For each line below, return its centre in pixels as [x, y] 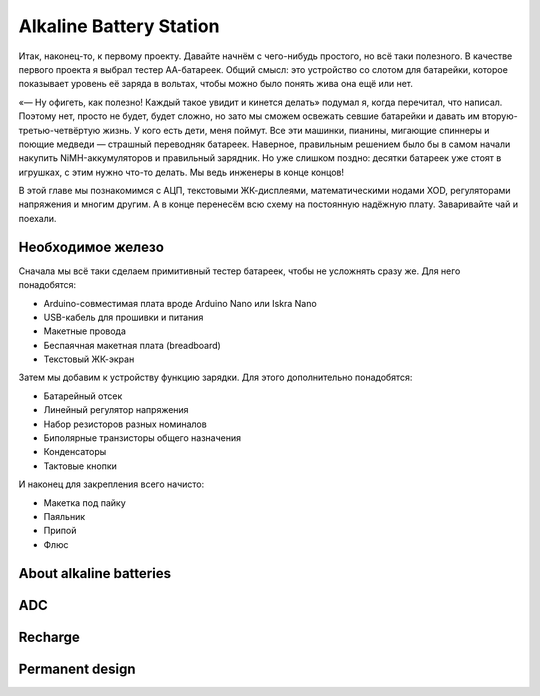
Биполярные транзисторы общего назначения [142, 438]
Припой [60, 531]
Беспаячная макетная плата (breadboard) [132, 345]
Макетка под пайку [85, 502]
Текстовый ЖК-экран [89, 359]
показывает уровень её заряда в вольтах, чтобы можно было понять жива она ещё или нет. [216, 84]
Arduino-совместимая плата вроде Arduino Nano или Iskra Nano [180, 303]
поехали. [37, 218]
